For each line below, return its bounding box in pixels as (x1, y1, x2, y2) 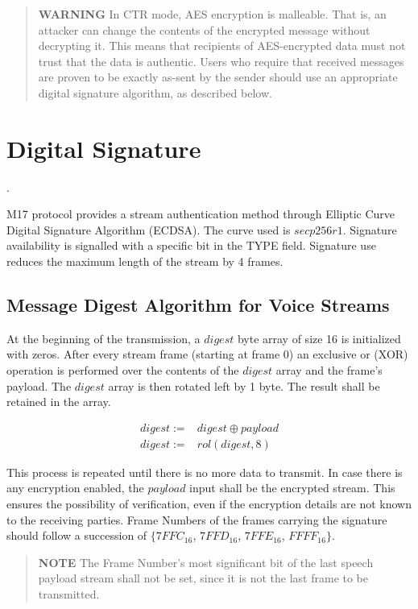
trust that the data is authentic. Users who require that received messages (38, 52, 404, 69)
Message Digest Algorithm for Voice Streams (6, 292, 390, 317)
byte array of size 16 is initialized (237, 329, 401, 346)
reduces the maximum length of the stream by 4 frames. (6, 253, 283, 270)
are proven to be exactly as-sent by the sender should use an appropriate (38, 68, 398, 85)
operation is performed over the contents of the (6, 362, 239, 379)
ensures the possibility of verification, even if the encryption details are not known (6, 495, 412, 512)
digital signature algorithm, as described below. (38, 84, 272, 101)
